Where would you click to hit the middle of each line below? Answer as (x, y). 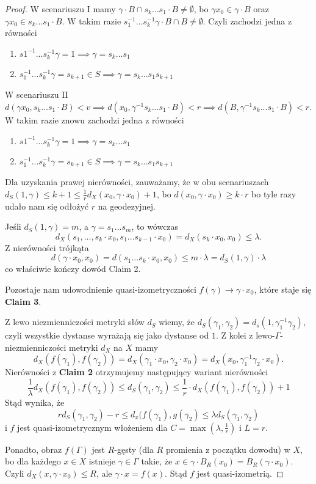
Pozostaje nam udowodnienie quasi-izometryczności (101, 289)
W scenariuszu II (37, 94)
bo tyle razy (274, 193)
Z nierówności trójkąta (47, 247)
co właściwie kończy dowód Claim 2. (73, 269)
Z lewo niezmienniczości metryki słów (75, 322)
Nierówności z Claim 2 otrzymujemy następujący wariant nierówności (137, 372)
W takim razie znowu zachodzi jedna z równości (95, 119)
